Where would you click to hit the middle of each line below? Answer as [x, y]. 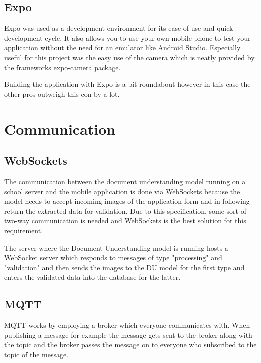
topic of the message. [36, 354]
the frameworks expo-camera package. [62, 67]
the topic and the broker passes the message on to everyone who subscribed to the [130, 345]
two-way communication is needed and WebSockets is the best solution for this [125, 221]
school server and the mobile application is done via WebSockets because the [122, 191]
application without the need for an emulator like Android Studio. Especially [122, 47]
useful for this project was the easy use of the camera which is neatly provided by [129, 57]
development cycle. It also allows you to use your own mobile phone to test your [127, 37]
